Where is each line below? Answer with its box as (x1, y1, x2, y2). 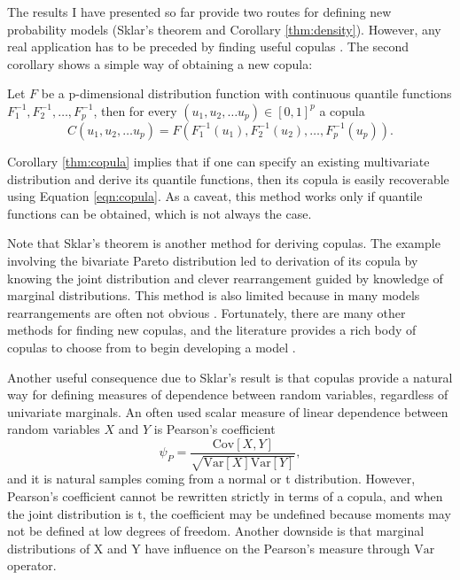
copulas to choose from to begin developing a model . (7, 337, 296, 356)
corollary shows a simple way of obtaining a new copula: (7, 54, 313, 73)
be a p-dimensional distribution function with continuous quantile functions (41, 84, 452, 103)
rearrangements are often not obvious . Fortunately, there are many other (7, 303, 406, 321)
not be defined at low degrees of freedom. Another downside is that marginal (7, 522, 425, 540)
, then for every (93, 101, 177, 120)
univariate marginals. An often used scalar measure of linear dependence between (7, 402, 448, 421)
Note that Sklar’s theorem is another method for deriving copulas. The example (7, 234, 441, 252)
